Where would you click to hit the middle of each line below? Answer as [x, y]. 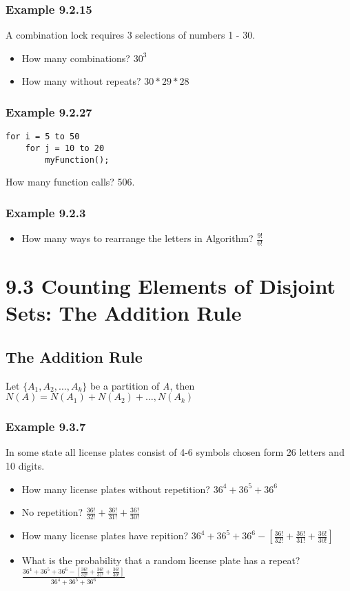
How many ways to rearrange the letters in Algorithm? [137, 238]
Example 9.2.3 [46, 212]
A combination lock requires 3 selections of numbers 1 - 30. [131, 35]
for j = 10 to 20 [65, 148]
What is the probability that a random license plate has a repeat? [161, 560]
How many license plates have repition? [105, 535]
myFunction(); [77, 160]
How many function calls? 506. [70, 182]
